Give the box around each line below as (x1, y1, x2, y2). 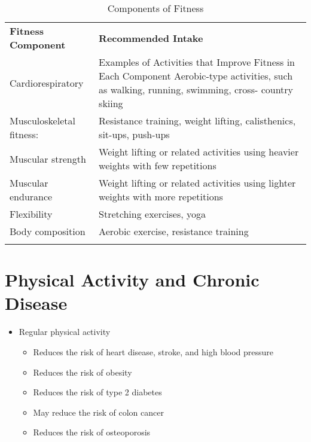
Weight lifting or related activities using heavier (99, 145, 299, 158)
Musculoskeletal (10, 114, 75, 127)
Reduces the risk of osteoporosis (33, 426, 151, 438)
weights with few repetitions (99, 158, 217, 172)
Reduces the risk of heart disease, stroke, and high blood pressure (33, 345, 274, 358)
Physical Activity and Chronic (5, 267, 260, 292)
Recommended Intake (99, 31, 203, 45)
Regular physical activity (19, 325, 111, 338)
